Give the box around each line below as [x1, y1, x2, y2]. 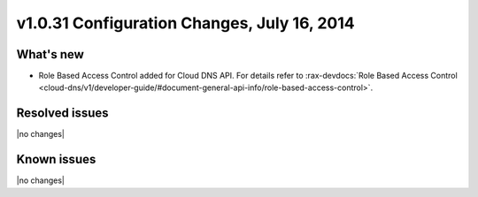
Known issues [16, 152, 96, 167]
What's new [16, 47, 84, 62]
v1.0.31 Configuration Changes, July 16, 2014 [16, 13, 355, 33]
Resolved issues [16, 106, 110, 121]
